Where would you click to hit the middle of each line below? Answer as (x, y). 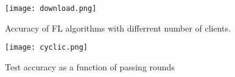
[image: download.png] (51, 8)
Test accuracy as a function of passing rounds (90, 66)
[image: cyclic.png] (47, 48)
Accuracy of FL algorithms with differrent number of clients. (118, 28)
